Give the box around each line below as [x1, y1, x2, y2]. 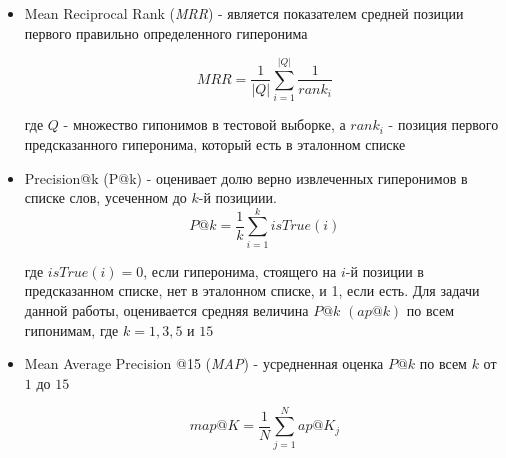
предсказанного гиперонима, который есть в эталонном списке [24, 133, 406, 154]
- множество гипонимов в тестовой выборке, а [63, 114, 346, 135]
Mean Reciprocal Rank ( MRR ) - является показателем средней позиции [24, 3, 464, 23]
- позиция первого [388, 114, 499, 135]
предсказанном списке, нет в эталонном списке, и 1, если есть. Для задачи [24, 280, 480, 301]
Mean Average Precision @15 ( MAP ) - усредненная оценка [24, 353, 384, 374]
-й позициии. [198, 187, 277, 208]
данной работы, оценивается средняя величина [24, 300, 309, 320]
